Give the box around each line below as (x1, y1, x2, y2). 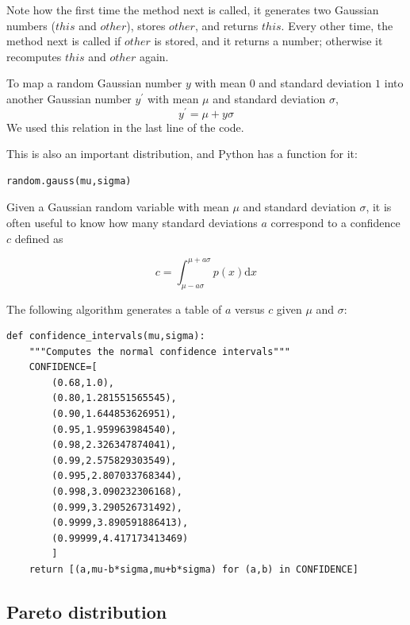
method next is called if (6, 33, 121, 49)
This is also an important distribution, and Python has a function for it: (6, 145, 358, 162)
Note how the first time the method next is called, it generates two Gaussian (6, 2, 379, 17)
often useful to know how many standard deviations (6, 214, 258, 231)
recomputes (6, 48, 62, 64)
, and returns (194, 17, 259, 33)
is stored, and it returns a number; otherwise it (154, 33, 383, 49)
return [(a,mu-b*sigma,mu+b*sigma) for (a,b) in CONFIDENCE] (29, 564, 358, 575)
